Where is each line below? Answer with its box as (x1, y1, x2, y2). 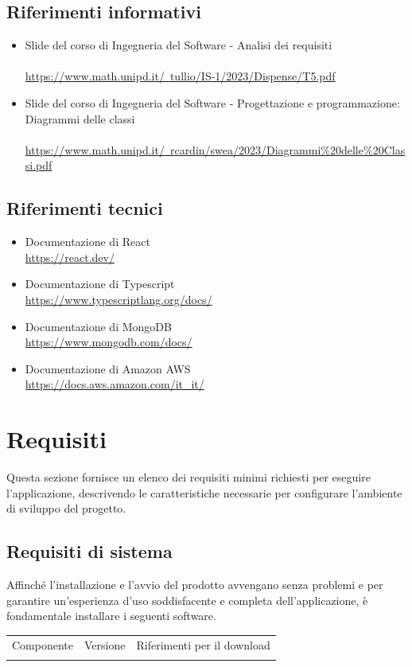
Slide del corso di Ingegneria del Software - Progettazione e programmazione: (25, 94, 400, 111)
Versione (84, 636, 126, 653)
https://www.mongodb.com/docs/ (25, 333, 192, 350)
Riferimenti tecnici (6, 196, 163, 220)
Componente (12, 636, 73, 653)
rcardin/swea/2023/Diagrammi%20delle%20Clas (169, 141, 406, 158)
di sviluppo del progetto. (6, 500, 126, 517)
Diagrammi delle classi (25, 110, 135, 127)
